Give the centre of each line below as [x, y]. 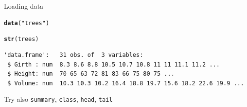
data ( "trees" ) [27, 23]
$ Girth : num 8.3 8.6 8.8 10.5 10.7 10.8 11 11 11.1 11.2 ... [114, 64]
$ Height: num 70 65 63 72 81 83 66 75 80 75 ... [91, 74]
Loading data [24, 6]
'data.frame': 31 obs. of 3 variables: [74, 55]
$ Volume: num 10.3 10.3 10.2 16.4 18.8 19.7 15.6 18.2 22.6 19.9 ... [126, 83]
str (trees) [21, 39]
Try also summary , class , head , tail [58, 99]
